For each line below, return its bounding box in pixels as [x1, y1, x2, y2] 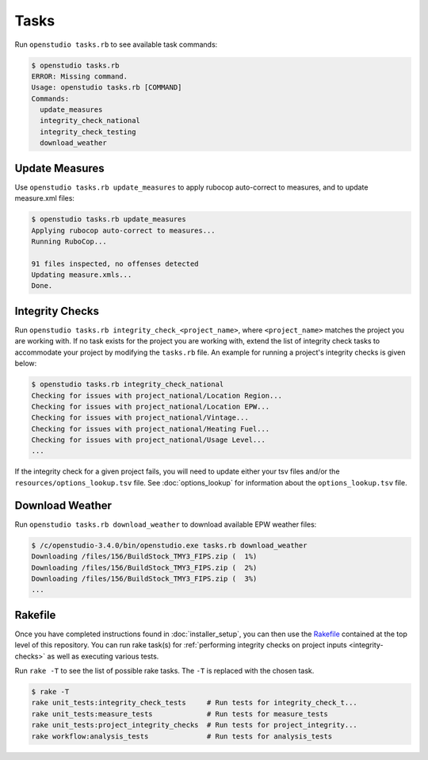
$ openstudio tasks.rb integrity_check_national [31, 380, 224, 389]
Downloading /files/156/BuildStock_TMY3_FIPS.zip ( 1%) [31, 552, 258, 561]
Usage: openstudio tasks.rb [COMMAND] [31, 83, 182, 92]
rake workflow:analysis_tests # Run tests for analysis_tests [31, 731, 333, 741]
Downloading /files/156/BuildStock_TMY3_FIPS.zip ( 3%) [31, 574, 258, 583]
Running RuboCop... [31, 236, 107, 246]
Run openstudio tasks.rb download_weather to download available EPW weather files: [14, 520, 317, 529]
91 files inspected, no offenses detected [31, 259, 199, 268]
